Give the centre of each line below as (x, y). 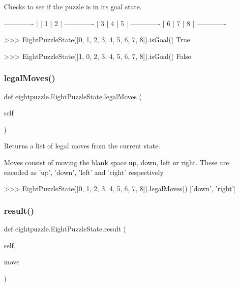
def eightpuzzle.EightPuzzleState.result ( (65, 228)
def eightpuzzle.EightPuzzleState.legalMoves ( (73, 96)
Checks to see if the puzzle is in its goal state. (73, 6)
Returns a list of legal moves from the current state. (82, 146)
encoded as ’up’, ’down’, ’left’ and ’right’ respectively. (85, 172)
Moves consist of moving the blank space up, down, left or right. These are (117, 162)
